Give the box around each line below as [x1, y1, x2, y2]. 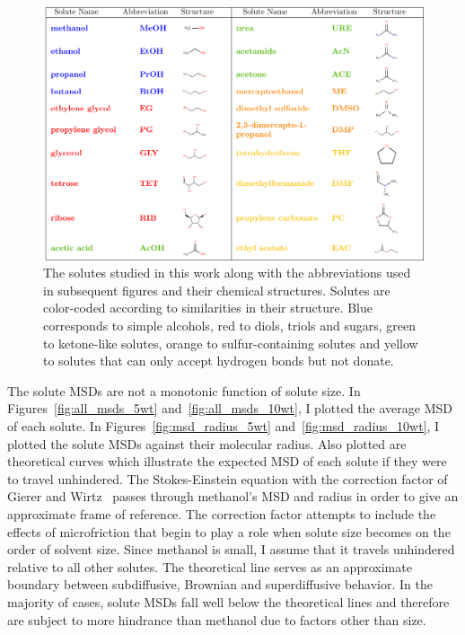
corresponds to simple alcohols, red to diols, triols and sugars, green [43, 316, 417, 335]
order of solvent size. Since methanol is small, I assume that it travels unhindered [7, 540, 455, 559]
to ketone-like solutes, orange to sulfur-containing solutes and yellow [43, 333, 418, 352]
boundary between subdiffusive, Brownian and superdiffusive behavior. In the [7, 575, 433, 594]
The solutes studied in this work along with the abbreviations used [43, 263, 411, 282]
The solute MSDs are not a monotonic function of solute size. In [7, 381, 361, 400]
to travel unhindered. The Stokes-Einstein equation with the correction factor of [7, 469, 448, 488]
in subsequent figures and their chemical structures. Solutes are [43, 280, 390, 299]
